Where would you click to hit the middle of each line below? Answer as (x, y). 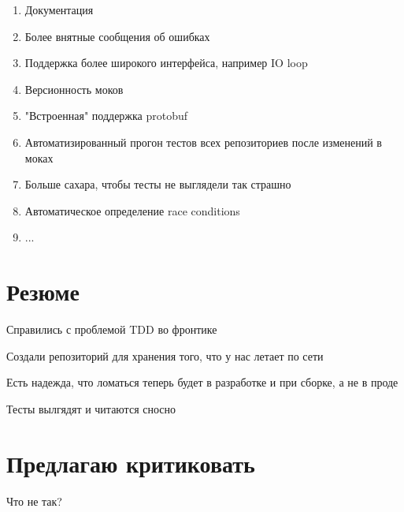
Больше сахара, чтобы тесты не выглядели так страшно (158, 184)
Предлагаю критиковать (131, 463)
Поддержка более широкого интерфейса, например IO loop (166, 63)
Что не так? (34, 501)
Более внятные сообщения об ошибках (117, 36)
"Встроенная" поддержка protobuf (106, 116)
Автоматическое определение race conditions (132, 210)
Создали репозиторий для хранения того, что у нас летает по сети (165, 355)
